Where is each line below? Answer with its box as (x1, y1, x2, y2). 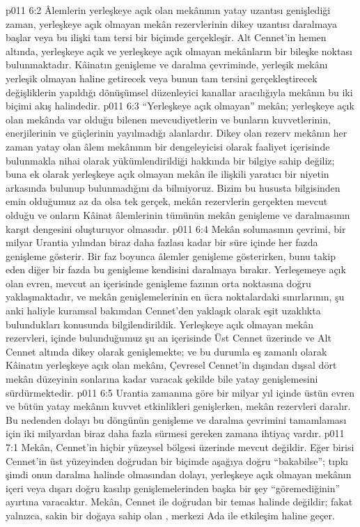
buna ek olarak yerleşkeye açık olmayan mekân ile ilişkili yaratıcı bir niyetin (6, 167, 329, 181)
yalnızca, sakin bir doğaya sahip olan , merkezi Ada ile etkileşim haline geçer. (6, 507, 335, 522)
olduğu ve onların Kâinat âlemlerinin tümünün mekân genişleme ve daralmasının (6, 207, 350, 222)
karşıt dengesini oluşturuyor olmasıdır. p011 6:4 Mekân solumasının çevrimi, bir (6, 221, 346, 236)
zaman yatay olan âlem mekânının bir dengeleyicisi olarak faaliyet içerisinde (6, 139, 330, 153)
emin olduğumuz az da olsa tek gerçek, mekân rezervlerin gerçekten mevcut (6, 194, 328, 208)
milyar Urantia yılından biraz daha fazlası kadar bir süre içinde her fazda (6, 235, 318, 250)
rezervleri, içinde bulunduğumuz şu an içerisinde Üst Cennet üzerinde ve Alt (6, 330, 331, 345)
